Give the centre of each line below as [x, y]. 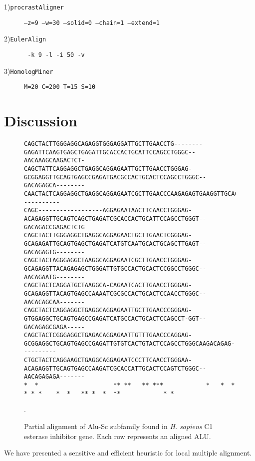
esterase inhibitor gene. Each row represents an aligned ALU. [118, 436]
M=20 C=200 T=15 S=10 [60, 87]
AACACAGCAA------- [54, 302]
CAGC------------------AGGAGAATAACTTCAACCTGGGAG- [108, 211]
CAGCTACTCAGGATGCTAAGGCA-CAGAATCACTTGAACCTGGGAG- [108, 285]
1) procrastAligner [34, 6]
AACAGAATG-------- [54, 277]
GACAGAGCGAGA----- [54, 327]
